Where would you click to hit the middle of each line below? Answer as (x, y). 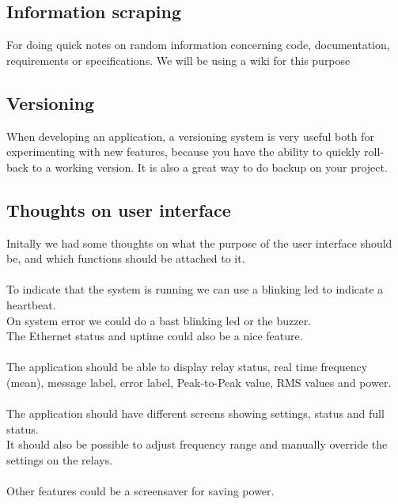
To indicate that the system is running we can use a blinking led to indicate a (195, 289)
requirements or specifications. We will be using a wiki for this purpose (178, 60)
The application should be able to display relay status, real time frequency (187, 367)
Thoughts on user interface (119, 209)
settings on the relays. (60, 459)
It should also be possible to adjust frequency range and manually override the (197, 444)
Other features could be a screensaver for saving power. (140, 491)
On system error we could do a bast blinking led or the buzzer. (159, 320)
